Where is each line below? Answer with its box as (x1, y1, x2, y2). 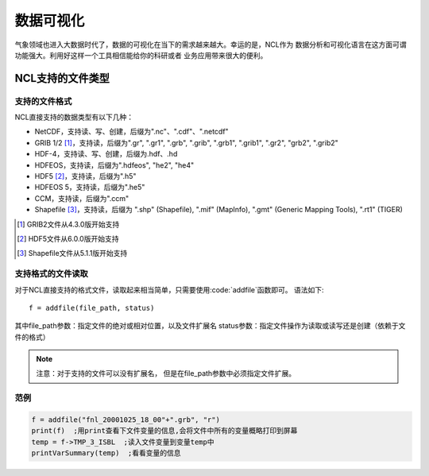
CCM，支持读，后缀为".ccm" (34, 193, 129, 203)
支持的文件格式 (14, 95, 72, 106)
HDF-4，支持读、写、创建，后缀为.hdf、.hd (34, 149, 178, 159)
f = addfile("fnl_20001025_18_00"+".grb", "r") (31, 416, 220, 424)
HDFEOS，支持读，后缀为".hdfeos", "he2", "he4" (34, 160, 195, 170)
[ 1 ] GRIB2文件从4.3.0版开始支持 (17, 219, 120, 229)
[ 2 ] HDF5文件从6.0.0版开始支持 (17, 234, 119, 243)
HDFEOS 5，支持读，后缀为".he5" (34, 183, 145, 192)
